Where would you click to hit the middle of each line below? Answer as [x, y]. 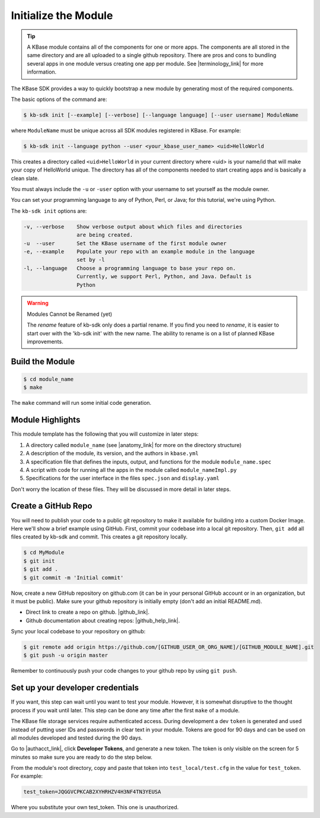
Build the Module [43, 361]
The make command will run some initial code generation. [81, 403]
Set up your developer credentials [75, 688]
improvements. [45, 342]
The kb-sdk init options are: [49, 211]
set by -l [90, 260]
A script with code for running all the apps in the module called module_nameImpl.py [131, 470]
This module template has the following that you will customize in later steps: [105, 434]
